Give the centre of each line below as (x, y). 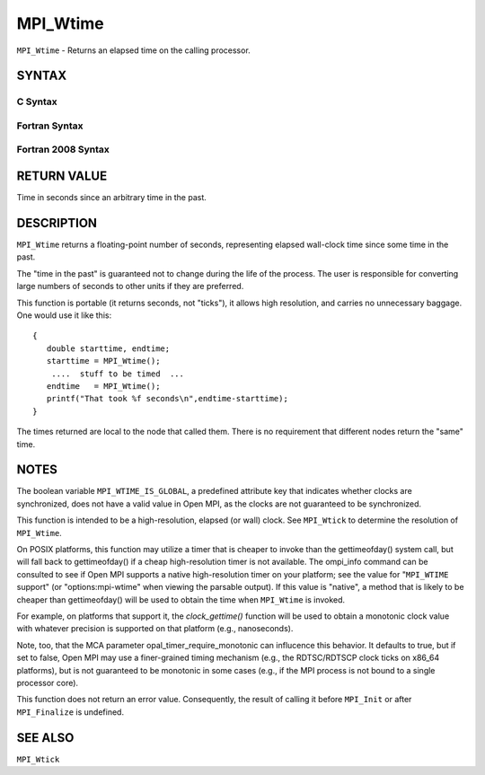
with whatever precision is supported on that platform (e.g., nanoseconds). (155, 629)
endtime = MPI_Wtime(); (103, 386)
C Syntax (37, 101)
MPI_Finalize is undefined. (71, 712)
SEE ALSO (45, 738)
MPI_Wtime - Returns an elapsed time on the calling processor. (133, 50)
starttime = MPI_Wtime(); (103, 361)
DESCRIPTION (57, 223)
